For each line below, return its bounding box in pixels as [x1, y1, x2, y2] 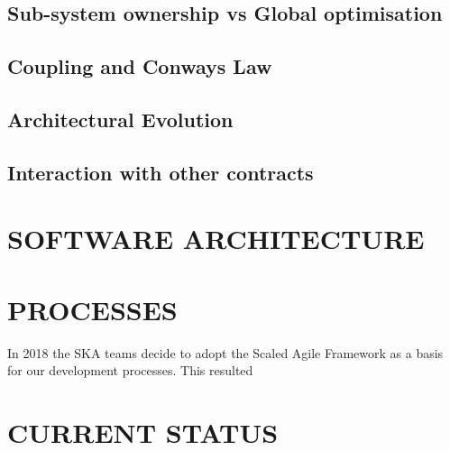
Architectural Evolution [7, 105, 234, 133]
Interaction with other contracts [7, 158, 314, 186]
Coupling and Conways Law [7, 52, 272, 80]
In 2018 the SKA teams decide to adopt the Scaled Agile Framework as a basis [7, 343, 444, 362]
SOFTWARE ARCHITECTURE [7, 220, 425, 257]
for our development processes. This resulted [7, 361, 253, 380]
